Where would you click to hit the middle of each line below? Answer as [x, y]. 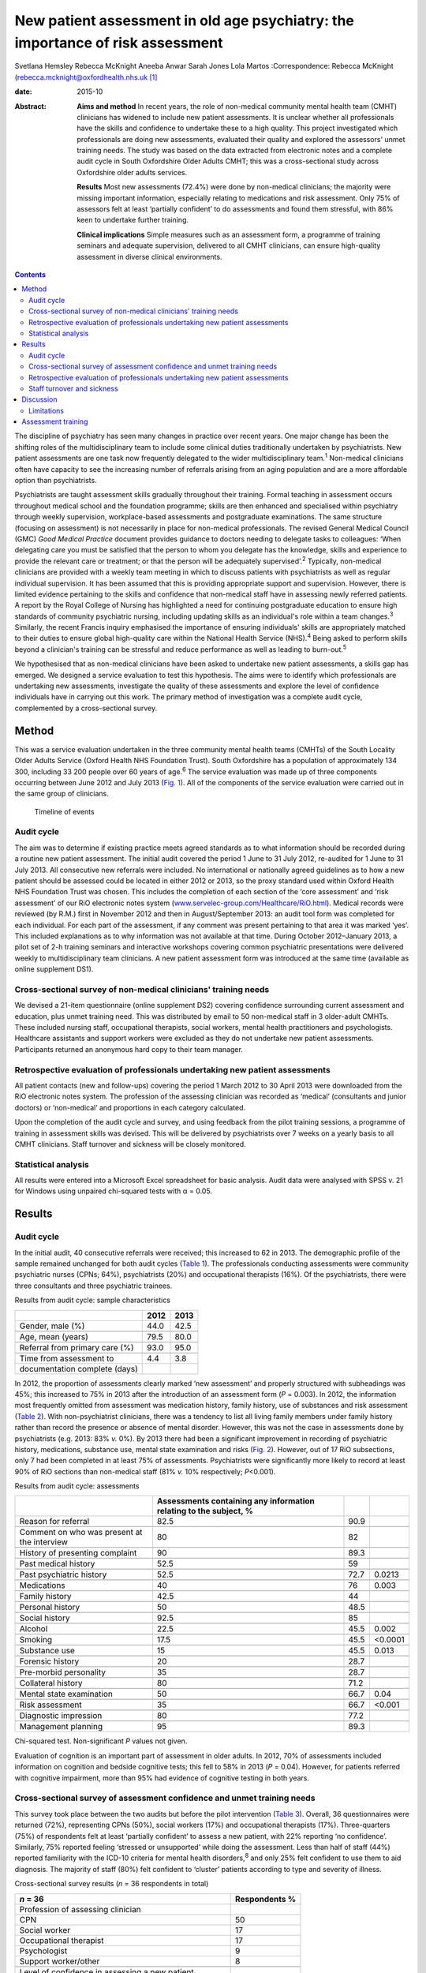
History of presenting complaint [78, 1553]
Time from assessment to [67, 1358]
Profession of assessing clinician [80, 1909]
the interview [44, 1542]
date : [23, 92]
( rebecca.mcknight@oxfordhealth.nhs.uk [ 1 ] [86, 77]
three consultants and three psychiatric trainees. [93, 1286]
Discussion [39, 399]
